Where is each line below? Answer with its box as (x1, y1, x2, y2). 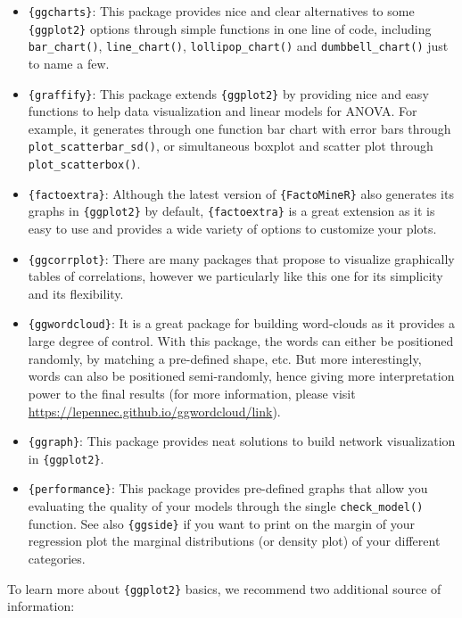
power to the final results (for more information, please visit (28, 383, 356, 402)
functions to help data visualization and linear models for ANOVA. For (28, 102, 417, 120)
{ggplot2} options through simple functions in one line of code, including (28, 19, 432, 37)
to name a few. (28, 54, 110, 72)
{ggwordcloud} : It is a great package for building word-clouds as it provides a (28, 314, 455, 333)
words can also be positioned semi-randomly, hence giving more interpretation (28, 367, 455, 385)
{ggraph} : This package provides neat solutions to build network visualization (28, 432, 456, 450)
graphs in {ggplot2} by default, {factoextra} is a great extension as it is (28, 202, 435, 220)
